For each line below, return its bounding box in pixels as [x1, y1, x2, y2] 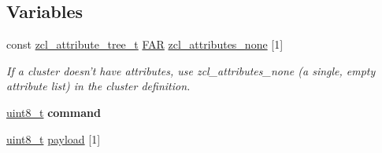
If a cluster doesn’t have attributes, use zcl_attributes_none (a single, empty [6, 62, 376, 78]
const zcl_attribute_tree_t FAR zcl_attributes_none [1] [6, 36, 284, 53]
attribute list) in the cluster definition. [6, 78, 191, 94]
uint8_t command [6, 104, 101, 120]
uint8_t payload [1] [6, 130, 101, 147]
